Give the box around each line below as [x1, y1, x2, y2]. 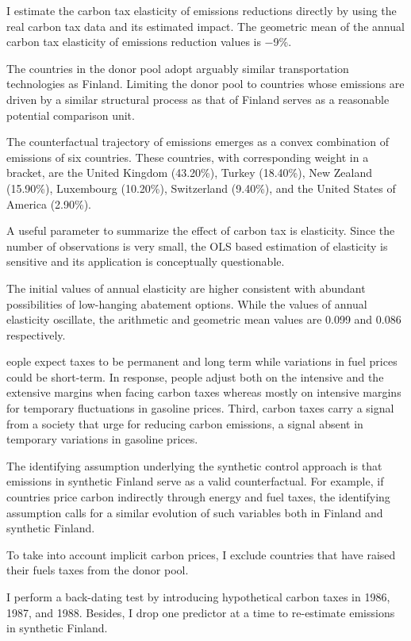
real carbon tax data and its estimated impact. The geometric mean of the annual [6, 17, 405, 34]
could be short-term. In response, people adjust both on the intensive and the [6, 368, 384, 385]
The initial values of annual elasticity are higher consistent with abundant [6, 279, 366, 296]
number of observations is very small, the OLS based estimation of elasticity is [6, 237, 388, 254]
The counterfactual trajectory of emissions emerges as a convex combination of [6, 133, 389, 150]
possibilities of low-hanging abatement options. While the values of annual [6, 295, 367, 312]
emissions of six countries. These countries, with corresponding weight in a [6, 148, 369, 165]
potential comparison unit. [6, 106, 135, 123]
